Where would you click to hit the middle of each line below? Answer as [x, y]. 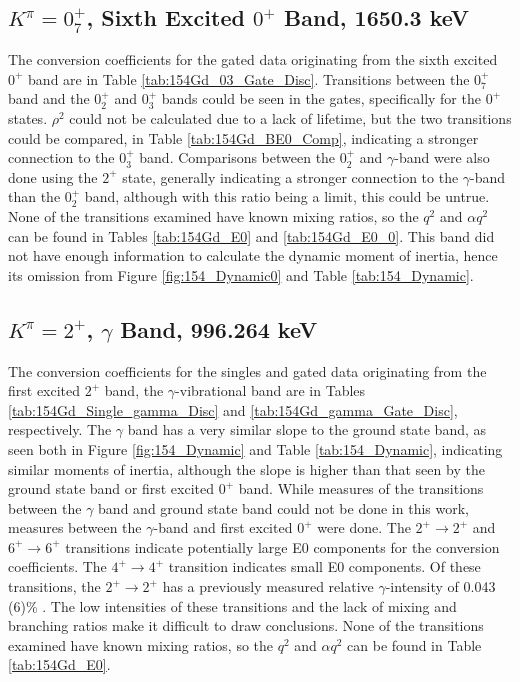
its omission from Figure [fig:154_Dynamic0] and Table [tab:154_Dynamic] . [241, 274]
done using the [53, 176]
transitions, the [54, 586]
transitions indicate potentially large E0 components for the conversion [282, 546]
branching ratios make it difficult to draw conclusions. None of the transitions [246, 625]
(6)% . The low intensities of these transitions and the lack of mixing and [232, 605]
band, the [134, 390]
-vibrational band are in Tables [270, 390]
